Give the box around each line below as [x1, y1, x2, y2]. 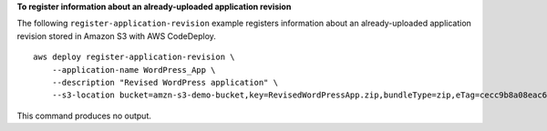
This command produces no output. [16, 110, 152, 121]
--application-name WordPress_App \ [51, 65, 216, 75]
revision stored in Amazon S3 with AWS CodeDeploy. [16, 30, 216, 41]
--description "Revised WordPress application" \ [51, 77, 278, 87]
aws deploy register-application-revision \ [33, 52, 236, 63]
